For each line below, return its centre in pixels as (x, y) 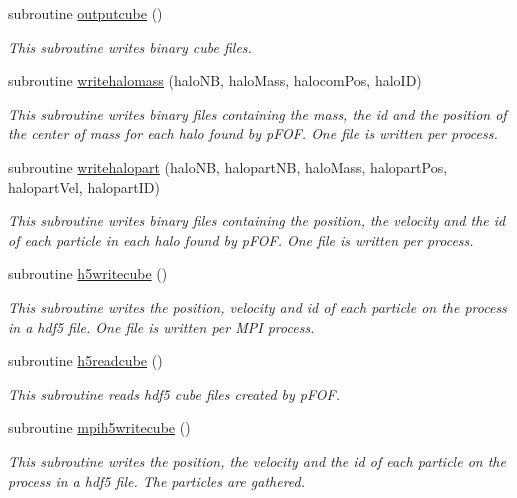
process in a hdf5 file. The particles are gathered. (157, 480)
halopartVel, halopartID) (84, 186)
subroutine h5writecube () (88, 273)
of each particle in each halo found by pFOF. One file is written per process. (241, 239)
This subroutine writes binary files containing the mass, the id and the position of (257, 113)
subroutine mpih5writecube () (99, 427)
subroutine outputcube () (85, 13)
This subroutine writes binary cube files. (130, 46)
